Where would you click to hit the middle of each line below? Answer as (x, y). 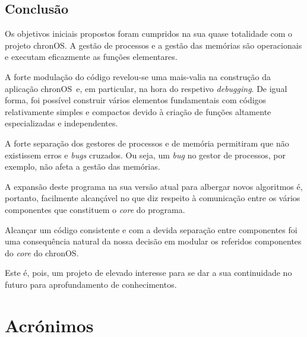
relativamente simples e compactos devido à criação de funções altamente (138, 111)
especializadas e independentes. (61, 123)
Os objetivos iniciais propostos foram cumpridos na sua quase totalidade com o (149, 34)
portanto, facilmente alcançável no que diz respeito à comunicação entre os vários (153, 198)
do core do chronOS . (42, 252)
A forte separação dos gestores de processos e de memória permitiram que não (147, 143)
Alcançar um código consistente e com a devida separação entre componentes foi (151, 229)
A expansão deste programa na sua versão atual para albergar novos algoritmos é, (154, 186)
